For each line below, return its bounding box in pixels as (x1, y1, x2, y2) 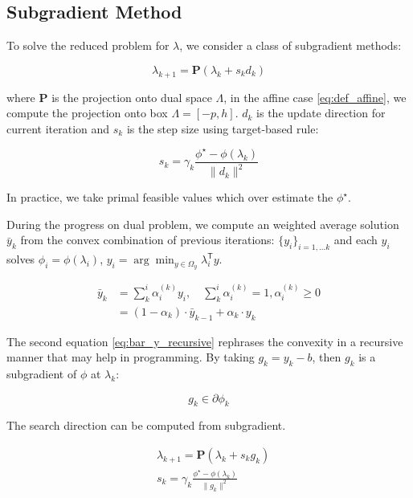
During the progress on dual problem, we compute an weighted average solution (6, 215, 399, 232)
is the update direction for (256, 104, 386, 121)
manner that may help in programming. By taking (6, 349, 255, 365)
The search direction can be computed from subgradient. (6, 417, 286, 434)
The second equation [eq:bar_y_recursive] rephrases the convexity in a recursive (6, 333, 403, 349)
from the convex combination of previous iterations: (20, 231, 275, 248)
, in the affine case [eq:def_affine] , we (223, 88, 407, 105)
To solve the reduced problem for (6, 37, 170, 54)
